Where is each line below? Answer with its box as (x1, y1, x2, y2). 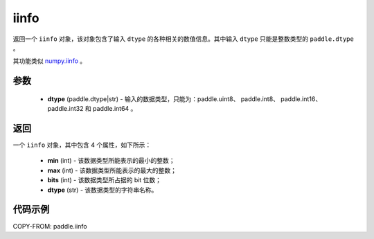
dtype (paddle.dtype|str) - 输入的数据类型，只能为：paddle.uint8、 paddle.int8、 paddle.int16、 (47, 94, 322, 103)
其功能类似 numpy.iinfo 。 (12, 57, 87, 65)
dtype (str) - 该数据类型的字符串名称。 (47, 186, 158, 194)
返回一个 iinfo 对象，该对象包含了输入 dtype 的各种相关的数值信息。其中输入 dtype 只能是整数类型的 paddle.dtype (12, 35, 355, 43)
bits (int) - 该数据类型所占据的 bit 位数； (47, 176, 162, 184)
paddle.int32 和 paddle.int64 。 (47, 105, 137, 113)
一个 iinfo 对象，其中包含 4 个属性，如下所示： (12, 141, 152, 149)
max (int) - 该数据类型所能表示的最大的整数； (47, 166, 177, 175)
